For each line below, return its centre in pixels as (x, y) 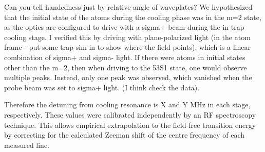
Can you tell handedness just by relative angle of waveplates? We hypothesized (128, 7)
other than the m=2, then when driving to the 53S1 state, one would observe (126, 67)
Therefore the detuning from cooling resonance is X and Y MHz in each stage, (127, 104)
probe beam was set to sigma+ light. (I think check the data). (102, 87)
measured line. (27, 145)
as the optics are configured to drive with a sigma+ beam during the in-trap (124, 27)
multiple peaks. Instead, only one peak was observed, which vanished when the (128, 77)
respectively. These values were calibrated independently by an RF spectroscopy (130, 114)
